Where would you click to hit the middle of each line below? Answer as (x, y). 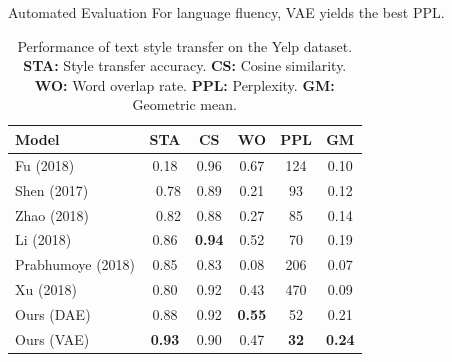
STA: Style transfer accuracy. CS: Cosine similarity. (185, 65)
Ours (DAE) (53, 313)
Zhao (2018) (52, 214)
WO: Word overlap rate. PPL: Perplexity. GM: (184, 84)
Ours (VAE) (52, 338)
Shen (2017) (52, 189)
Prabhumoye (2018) (75, 264)
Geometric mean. (184, 104)
